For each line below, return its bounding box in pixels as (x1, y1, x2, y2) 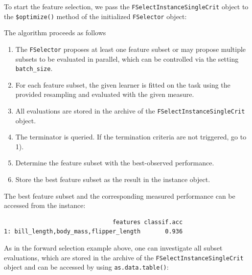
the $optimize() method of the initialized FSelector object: (4, 11, 187, 21)
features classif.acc (112, 218, 183, 226)
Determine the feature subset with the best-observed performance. (15, 158, 214, 168)
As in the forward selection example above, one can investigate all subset (4, 243, 223, 252)
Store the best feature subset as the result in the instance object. (15, 174, 210, 184)
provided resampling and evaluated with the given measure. (15, 89, 194, 99)
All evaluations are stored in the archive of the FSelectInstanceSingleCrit (15, 106, 245, 115)
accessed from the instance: (4, 200, 86, 210)
